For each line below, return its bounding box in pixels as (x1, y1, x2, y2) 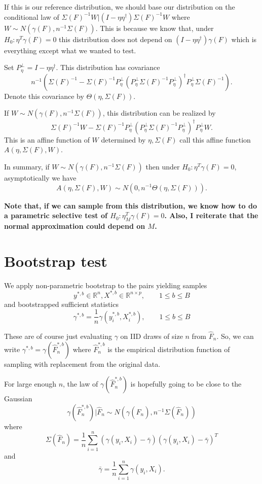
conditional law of (4, 11, 59, 22)
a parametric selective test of (4, 210, 107, 221)
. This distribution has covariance (56, 62, 160, 73)
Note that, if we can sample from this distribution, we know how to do (4, 200, 257, 211)
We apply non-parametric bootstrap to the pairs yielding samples (4, 280, 207, 290)
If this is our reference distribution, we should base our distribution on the (4, 2, 235, 12)
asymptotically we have (4, 172, 77, 183)
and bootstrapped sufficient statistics (4, 298, 119, 309)
